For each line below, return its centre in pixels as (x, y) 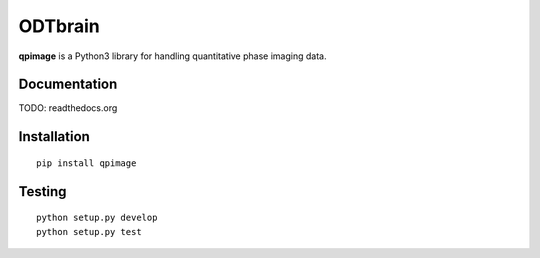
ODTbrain (59, 26)
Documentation (68, 84)
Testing (42, 191)
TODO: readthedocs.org (68, 108)
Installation (54, 136)
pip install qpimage (86, 163)
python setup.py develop (97, 218)
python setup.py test (89, 231)
